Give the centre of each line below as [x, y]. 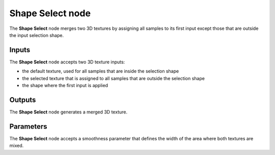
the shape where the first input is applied [65, 86]
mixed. [17, 146]
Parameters [28, 126]
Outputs [23, 100]
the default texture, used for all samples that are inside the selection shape [101, 71]
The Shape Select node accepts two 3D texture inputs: [67, 62]
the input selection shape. [36, 35]
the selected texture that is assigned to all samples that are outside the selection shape [113, 78]
